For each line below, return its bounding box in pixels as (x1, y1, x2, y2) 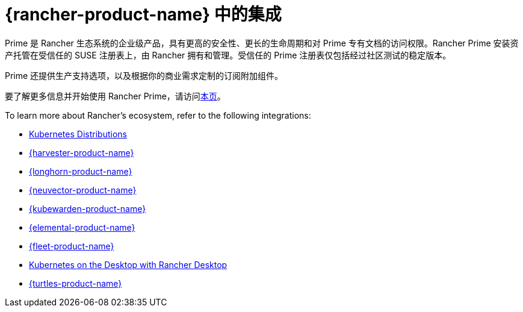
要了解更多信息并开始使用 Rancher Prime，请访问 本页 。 (5, 90, 226, 101)
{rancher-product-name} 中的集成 (5, 4, 282, 25)
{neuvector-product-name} (29, 184, 137, 195)
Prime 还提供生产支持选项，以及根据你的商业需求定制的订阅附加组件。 (5, 70, 283, 81)
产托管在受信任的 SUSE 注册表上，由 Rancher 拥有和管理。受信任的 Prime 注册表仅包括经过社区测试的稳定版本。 (5, 49, 451, 60)
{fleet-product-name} (29, 240, 114, 251)
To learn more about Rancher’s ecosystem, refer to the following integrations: (5, 110, 311, 120)
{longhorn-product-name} (29, 166, 132, 176)
